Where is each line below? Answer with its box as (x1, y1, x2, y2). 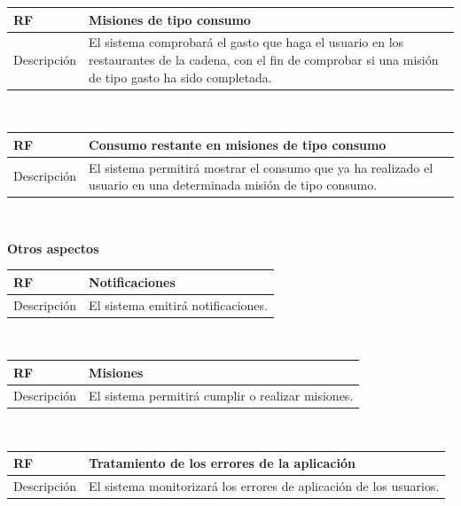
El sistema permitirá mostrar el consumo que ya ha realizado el (89, 158, 434, 176)
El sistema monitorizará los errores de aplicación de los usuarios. (89, 476, 440, 494)
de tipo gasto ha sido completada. (89, 67, 272, 86)
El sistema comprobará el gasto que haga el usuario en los (89, 33, 404, 51)
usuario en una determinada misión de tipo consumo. (89, 175, 378, 194)
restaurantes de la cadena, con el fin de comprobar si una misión (89, 50, 439, 68)
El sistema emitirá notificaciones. (89, 295, 268, 314)
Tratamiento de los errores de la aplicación (89, 454, 356, 471)
